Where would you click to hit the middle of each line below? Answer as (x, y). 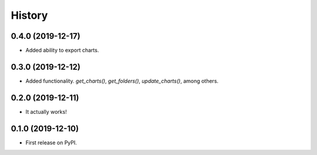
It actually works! (46, 112)
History (29, 15)
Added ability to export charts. (62, 50)
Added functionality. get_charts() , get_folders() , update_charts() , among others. (122, 81)
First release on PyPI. (51, 142)
